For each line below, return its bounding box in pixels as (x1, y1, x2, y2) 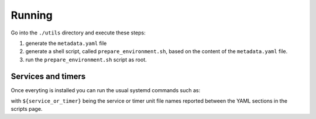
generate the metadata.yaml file (25, 40, 107, 47)
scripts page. (11, 106, 43, 113)
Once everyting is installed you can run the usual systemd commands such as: (11, 86, 201, 93)
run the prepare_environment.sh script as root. (25, 56, 147, 63)
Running (11, 9, 53, 22)
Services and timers (11, 71, 86, 81)
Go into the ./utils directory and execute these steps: (11, 29, 146, 36)
